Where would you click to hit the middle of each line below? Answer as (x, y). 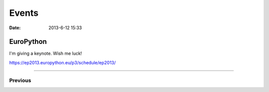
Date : (15, 28)
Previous (20, 80)
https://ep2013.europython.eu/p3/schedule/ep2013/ (63, 62)
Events (24, 13)
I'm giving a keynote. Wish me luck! (46, 53)
